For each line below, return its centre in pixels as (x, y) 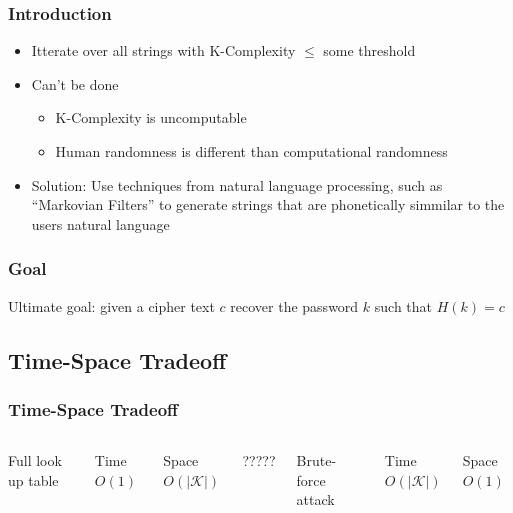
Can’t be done (75, 83)
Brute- (316, 460)
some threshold (369, 50)
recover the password (294, 305)
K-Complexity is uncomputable (151, 117)
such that (403, 305)
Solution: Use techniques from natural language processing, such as (237, 184)
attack (315, 499)
